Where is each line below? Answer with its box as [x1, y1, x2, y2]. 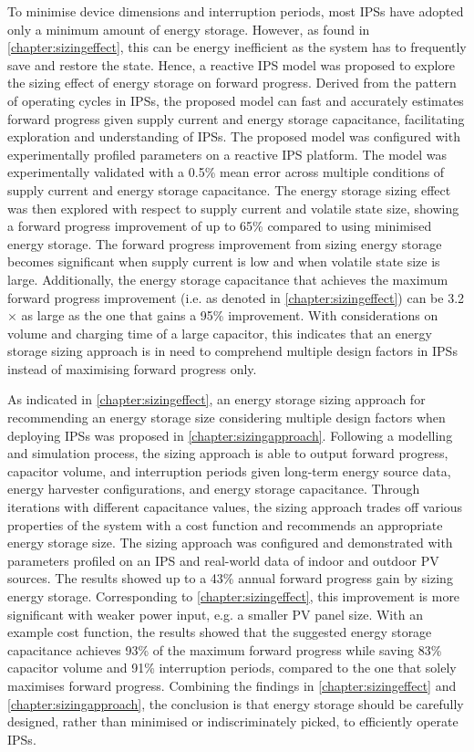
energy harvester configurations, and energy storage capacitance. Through [7, 479, 420, 498]
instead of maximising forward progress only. [7, 359, 257, 378]
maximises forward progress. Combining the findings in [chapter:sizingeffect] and [7, 675, 457, 695]
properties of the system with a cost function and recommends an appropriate [7, 515, 443, 534]
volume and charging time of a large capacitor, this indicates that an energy [7, 323, 432, 342]
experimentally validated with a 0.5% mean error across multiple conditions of [7, 162, 445, 182]
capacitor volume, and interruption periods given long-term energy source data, [7, 461, 451, 480]
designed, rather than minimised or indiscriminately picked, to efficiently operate [7, 712, 459, 731]
